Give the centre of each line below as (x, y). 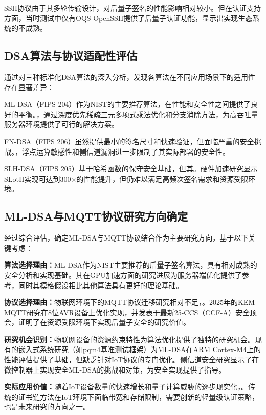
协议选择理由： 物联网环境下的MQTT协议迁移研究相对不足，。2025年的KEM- (131, 302)
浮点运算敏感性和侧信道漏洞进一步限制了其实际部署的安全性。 (126, 151)
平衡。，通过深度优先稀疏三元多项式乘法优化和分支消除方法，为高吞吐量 (138, 114)
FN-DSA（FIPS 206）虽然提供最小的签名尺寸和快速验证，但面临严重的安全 (129, 141)
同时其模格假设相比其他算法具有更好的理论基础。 (101, 285)
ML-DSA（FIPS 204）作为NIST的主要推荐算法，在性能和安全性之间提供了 (127, 104)
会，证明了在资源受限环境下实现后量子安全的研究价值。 (97, 322)
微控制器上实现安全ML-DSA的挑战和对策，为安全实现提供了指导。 (115, 369)
